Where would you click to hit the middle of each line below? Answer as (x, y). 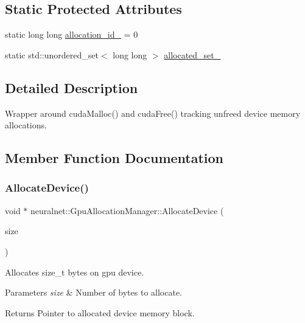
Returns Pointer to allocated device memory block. (100, 312)
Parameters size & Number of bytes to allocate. (93, 292)
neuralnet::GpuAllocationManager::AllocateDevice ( (127, 210)
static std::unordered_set (52, 54)
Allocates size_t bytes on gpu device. (75, 272)
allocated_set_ (192, 54)
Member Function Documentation (114, 158)
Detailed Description (72, 87)
